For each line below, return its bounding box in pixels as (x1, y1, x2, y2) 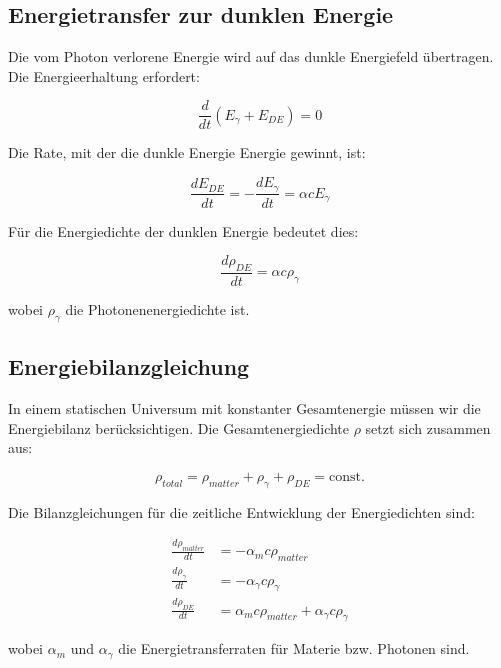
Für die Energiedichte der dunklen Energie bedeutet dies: (8, 220, 359, 241)
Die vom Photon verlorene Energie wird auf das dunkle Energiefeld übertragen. (8, 46, 494, 67)
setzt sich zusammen (365, 417, 491, 438)
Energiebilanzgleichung (8, 351, 250, 382)
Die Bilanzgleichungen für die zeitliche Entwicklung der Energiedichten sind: (8, 501, 475, 522)
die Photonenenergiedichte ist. (65, 298, 250, 319)
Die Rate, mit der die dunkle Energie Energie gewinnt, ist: (8, 142, 366, 163)
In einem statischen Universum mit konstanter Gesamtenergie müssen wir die (8, 397, 481, 418)
